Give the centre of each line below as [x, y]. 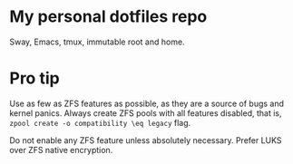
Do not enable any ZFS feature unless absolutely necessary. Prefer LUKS [146, 140]
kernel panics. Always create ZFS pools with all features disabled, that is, [146, 113]
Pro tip [35, 78]
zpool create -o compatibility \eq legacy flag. [100, 122]
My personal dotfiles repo [108, 17]
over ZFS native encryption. [61, 150]
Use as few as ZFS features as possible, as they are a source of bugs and [146, 103]
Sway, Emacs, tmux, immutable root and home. [97, 42]
